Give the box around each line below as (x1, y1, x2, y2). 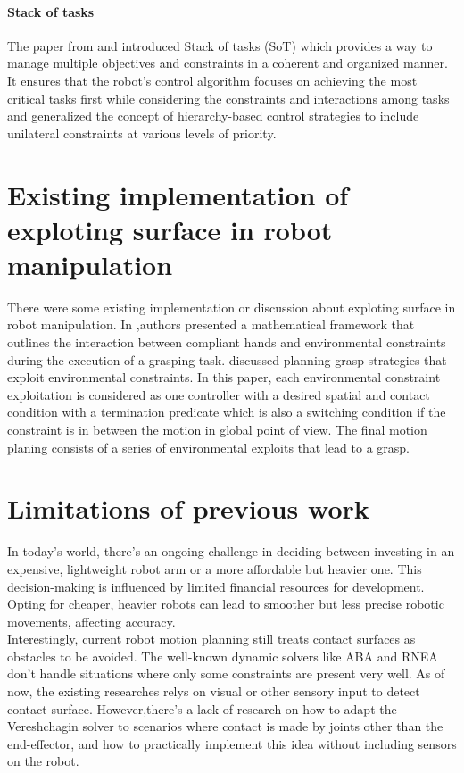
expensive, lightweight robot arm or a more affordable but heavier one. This (7, 559, 422, 578)
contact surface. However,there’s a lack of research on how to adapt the (7, 699, 397, 718)
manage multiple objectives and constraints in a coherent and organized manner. (7, 54, 448, 72)
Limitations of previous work (7, 490, 369, 527)
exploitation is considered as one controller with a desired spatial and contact (7, 385, 430, 403)
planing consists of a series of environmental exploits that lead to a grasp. (7, 437, 410, 456)
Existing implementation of (7, 176, 349, 212)
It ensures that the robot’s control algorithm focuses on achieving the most (7, 71, 418, 89)
